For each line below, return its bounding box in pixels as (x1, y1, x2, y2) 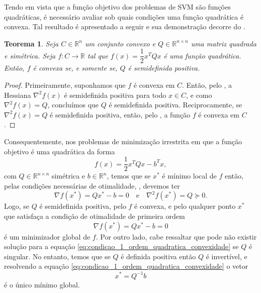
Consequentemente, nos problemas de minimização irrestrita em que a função (4, 136, 242, 146)
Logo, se (4, 201, 30, 211)
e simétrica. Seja (4, 50, 56, 61)
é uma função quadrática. (163, 50, 241, 61)
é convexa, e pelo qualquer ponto (134, 201, 236, 211)
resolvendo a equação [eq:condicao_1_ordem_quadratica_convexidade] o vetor (4, 261, 248, 271)
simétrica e (51, 170, 85, 181)
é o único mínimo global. (4, 279, 80, 289)
